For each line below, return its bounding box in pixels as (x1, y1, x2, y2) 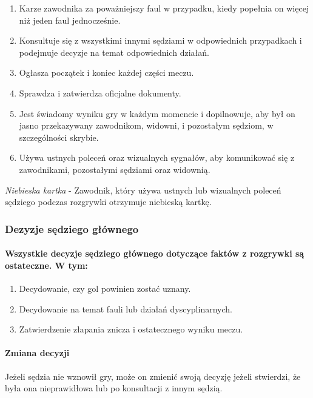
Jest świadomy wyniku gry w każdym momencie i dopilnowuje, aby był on (19, 107, 295, 120)
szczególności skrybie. (19, 130, 99, 143)
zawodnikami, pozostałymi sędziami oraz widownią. (19, 163, 210, 175)
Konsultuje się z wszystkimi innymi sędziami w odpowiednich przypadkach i (19, 34, 302, 47)
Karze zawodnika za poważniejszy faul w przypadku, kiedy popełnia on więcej (19, 2, 309, 14)
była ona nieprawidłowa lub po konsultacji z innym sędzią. (5, 382, 223, 394)
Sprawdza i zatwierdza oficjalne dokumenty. (19, 86, 181, 99)
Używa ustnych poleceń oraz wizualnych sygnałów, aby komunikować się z (19, 151, 295, 164)
